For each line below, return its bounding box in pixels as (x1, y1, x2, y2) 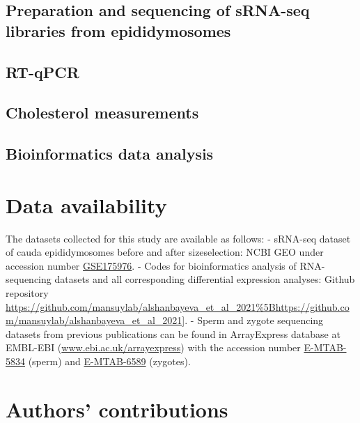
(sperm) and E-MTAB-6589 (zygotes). (28, 353, 191, 368)
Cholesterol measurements (6, 102, 199, 123)
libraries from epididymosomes (6, 20, 231, 41)
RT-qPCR (6, 61, 79, 82)
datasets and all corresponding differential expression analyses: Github (54, 272, 355, 286)
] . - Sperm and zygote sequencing (182, 313, 324, 328)
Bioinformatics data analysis (6, 143, 214, 164)
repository (6, 286, 49, 300)
